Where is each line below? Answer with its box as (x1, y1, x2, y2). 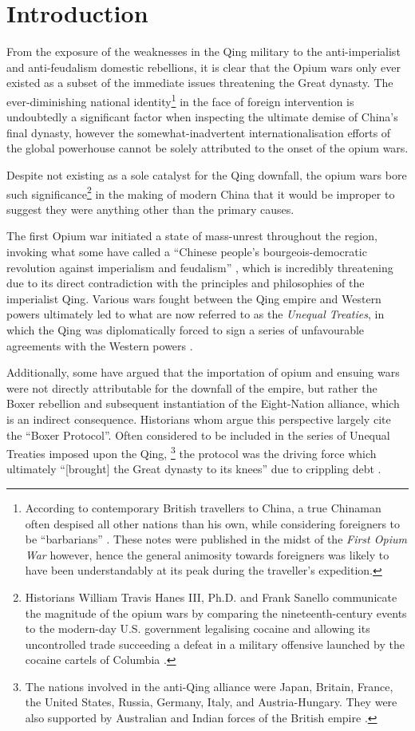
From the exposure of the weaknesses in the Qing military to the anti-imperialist (6, 43, 401, 60)
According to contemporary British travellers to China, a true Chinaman (25, 499, 381, 516)
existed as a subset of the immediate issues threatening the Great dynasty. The (6, 74, 393, 91)
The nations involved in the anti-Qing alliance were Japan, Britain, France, (25, 678, 393, 694)
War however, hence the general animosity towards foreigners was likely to (25, 546, 389, 563)
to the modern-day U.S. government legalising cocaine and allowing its (25, 620, 370, 637)
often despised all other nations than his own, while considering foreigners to (25, 515, 401, 531)
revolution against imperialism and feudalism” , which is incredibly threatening (6, 259, 393, 275)
